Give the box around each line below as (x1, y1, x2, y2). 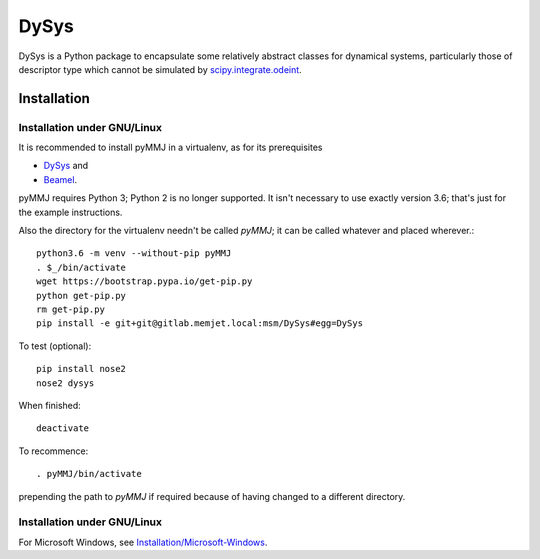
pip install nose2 (36, 363, 127, 375)
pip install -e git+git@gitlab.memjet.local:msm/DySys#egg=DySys (36, 318, 364, 329)
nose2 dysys (36, 377, 95, 389)
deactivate (36, 423, 90, 434)
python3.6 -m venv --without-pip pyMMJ (36, 248, 232, 259)
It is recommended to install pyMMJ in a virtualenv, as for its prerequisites (18, 141, 323, 154)
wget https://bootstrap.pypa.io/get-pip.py (36, 276, 253, 287)
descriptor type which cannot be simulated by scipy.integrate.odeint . (18, 63, 302, 75)
